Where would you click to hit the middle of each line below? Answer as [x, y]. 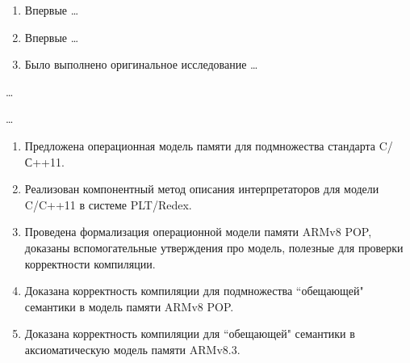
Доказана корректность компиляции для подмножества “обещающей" [194, 291]
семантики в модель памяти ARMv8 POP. [129, 306]
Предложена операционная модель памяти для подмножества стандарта [200, 145]
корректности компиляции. [90, 263]
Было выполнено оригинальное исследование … [141, 64]
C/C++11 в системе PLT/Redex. [108, 204]
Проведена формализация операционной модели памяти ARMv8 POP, [198, 232]
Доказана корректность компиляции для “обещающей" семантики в [190, 333]
